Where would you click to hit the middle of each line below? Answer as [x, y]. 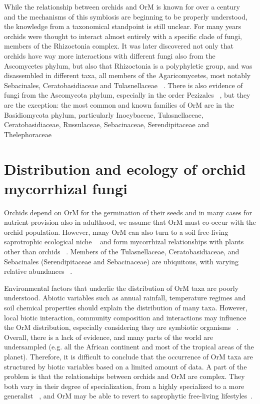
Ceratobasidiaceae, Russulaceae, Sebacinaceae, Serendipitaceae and [106, 124]
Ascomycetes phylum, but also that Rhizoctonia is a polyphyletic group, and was [128, 65]
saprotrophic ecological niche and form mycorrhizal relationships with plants [124, 242]
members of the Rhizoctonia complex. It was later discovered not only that [119, 46]
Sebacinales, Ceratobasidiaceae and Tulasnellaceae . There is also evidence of [123, 85]
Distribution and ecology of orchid [125, 168]
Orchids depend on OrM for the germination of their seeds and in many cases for [128, 212]
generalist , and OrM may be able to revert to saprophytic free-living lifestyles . [128, 396]
